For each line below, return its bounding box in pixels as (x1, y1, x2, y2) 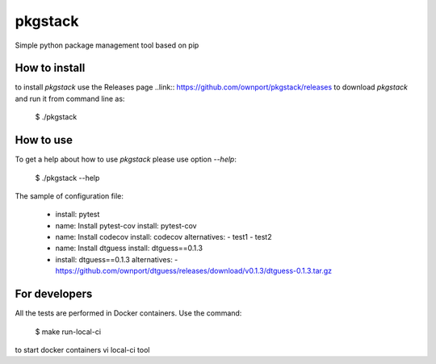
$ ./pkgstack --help (35, 173, 100, 182)
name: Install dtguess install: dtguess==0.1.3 (55, 243, 203, 253)
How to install (15, 61, 86, 75)
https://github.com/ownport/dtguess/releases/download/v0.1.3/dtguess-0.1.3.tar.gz (55, 266, 333, 276)
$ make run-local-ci (35, 327, 101, 337)
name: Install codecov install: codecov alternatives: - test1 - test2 (55, 232, 272, 242)
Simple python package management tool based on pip (15, 40, 199, 50)
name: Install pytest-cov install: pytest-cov (55, 220, 197, 230)
